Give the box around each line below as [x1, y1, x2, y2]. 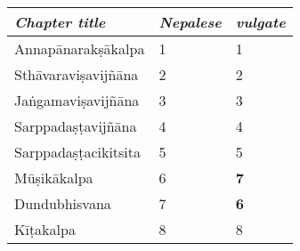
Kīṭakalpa [14, 219, 76, 239]
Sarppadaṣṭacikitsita [14, 142, 142, 162]
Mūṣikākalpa [14, 167, 93, 188]
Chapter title [14, 12, 106, 32]
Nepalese [158, 12, 222, 32]
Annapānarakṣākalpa [14, 38, 145, 59]
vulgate [235, 12, 286, 32]
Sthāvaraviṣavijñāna [14, 64, 139, 85]
